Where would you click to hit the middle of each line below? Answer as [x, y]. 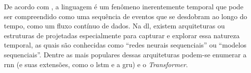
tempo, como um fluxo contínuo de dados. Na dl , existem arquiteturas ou [114, 26]
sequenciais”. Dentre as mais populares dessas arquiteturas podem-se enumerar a [125, 54]
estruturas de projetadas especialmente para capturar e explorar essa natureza [122, 35]
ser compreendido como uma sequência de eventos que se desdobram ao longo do [125, 16]
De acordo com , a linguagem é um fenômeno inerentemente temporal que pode [124, 6]
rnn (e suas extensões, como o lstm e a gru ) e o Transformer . [96, 64]
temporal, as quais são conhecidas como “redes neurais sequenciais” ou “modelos [125, 45]
